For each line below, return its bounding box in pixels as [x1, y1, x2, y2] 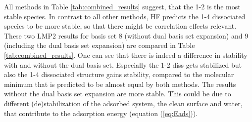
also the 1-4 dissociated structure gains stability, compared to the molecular [4, 69, 234, 80]
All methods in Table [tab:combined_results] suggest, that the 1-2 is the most [4, 1, 241, 11]
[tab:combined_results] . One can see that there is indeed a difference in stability [4, 49, 248, 60]
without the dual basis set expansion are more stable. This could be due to [4, 88, 231, 99]
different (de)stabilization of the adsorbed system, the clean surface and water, [4, 98, 243, 108]
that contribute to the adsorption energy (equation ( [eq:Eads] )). [4, 108, 198, 118]
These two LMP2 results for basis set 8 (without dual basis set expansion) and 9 [4, 30, 249, 41]
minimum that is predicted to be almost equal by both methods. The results [4, 79, 236, 89]
